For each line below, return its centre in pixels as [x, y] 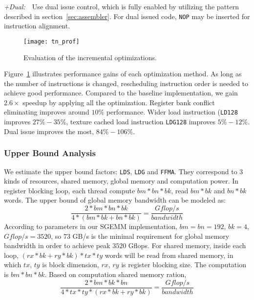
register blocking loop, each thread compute [70, 190]
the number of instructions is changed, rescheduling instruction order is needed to [126, 83]
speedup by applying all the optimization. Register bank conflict [119, 102]
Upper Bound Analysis [50, 153]
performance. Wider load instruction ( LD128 [172, 112]
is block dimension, [71, 265]
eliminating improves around [47, 112]
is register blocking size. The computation [184, 265]
